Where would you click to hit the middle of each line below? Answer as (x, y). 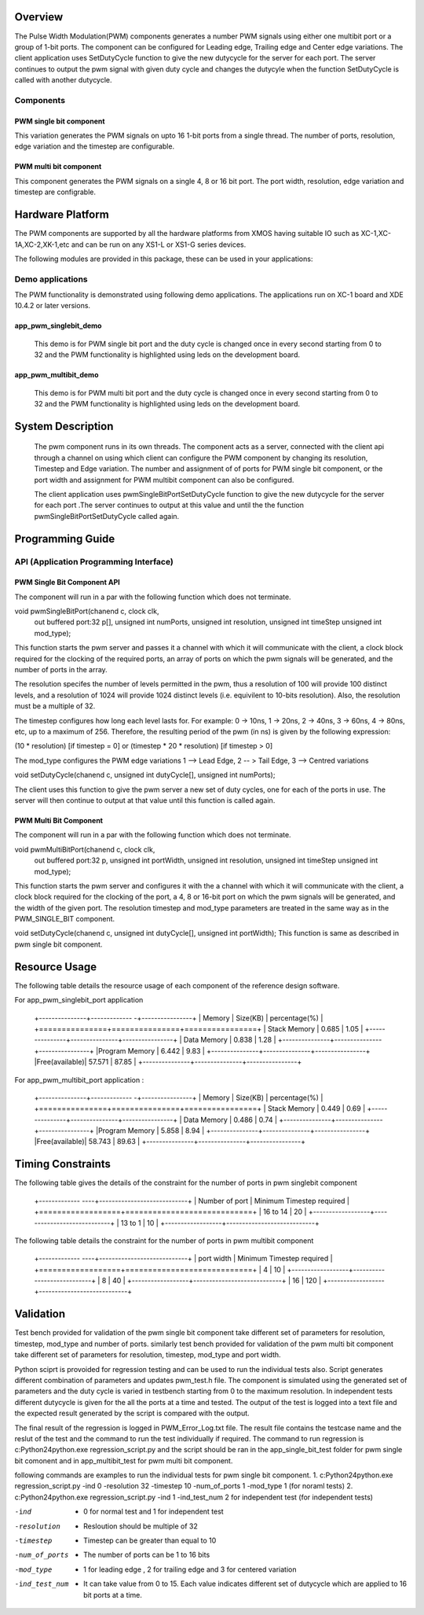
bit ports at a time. (113, 1595)
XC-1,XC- (376, 234)
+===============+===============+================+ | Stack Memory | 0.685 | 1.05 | (199, 1028)
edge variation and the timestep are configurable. (95, 146)
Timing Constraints (63, 1164)
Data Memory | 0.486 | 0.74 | (230, 1120)
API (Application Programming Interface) (94, 561)
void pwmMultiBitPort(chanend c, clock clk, (85, 849)
